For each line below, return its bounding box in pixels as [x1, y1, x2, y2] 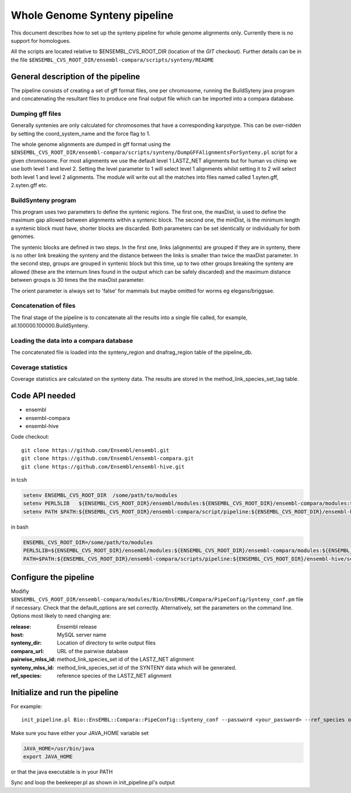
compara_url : [11, 647, 44, 654]
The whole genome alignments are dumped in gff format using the [11, 140, 171, 147]
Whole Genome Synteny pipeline [11, 9, 174, 22]
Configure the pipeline [11, 572, 95, 582]
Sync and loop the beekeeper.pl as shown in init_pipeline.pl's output [11, 779, 175, 786]
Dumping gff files [11, 109, 61, 118]
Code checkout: [11, 433, 50, 440]
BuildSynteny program [11, 196, 76, 204]
